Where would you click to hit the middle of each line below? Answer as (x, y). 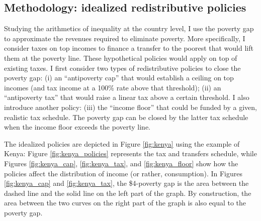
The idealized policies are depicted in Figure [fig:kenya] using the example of (122, 143)
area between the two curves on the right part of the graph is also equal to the (125, 203)
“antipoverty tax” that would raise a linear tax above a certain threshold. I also (127, 97)
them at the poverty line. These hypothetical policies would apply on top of (121, 58)
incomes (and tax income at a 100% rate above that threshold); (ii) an (113, 87)
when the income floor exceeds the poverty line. (77, 127)
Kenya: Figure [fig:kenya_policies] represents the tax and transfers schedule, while (130, 153)
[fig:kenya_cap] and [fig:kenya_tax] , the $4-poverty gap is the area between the (126, 183)
